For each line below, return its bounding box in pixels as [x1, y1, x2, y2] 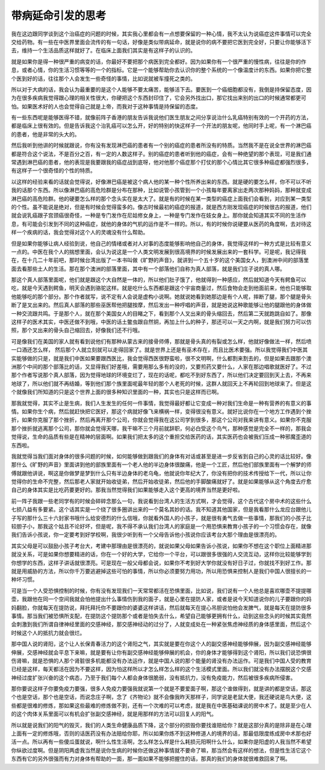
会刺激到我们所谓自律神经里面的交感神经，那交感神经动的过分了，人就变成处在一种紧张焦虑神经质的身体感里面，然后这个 [11, 621, 312, 628]
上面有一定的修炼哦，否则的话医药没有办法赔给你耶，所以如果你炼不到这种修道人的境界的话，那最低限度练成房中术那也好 [11, 730, 312, 737]
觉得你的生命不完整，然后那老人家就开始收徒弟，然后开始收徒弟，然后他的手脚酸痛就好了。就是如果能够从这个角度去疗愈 [11, 478, 312, 485]
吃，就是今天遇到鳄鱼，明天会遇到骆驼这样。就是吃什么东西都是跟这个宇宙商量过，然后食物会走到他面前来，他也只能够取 [11, 284, 312, 292]
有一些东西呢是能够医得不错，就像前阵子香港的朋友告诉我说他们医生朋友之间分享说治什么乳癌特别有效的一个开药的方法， [11, 114, 312, 121]
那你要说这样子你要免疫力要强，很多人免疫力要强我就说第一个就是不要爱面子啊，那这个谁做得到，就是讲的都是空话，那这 [11, 685, 312, 692]
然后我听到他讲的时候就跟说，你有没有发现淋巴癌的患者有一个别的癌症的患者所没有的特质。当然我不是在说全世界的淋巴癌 [11, 142, 312, 149]
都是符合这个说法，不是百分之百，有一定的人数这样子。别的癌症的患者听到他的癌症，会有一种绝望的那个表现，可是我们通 [11, 150, 312, 157]
